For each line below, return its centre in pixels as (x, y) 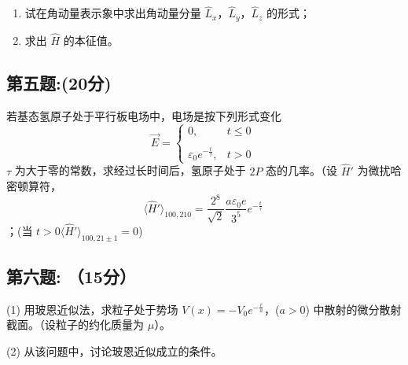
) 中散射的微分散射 (353, 309)
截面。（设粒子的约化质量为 (75, 324)
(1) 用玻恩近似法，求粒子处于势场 (92, 309)
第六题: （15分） (71, 277)
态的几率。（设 (302, 170)
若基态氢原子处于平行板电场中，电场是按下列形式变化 (144, 115)
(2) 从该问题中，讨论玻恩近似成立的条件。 (114, 351)
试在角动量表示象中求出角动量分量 (113, 13)
